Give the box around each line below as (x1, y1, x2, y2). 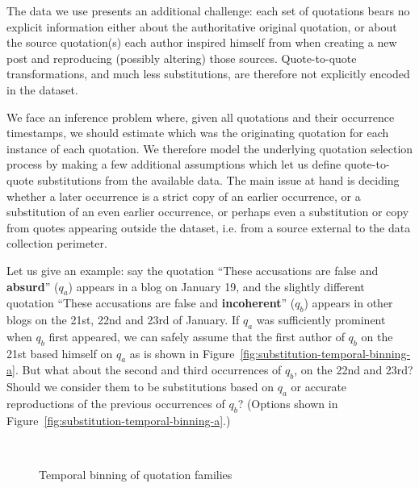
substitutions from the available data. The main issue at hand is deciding (37, 171, 400, 188)
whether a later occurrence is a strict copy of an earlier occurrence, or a (6, 187, 361, 204)
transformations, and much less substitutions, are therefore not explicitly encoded (6, 65, 410, 82)
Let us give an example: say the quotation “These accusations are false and (6, 261, 379, 278)
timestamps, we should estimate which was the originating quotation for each (6, 124, 389, 141)
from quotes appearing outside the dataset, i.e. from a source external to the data (6, 219, 411, 236)
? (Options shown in (237, 395, 338, 412)
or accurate (291, 378, 347, 395)
